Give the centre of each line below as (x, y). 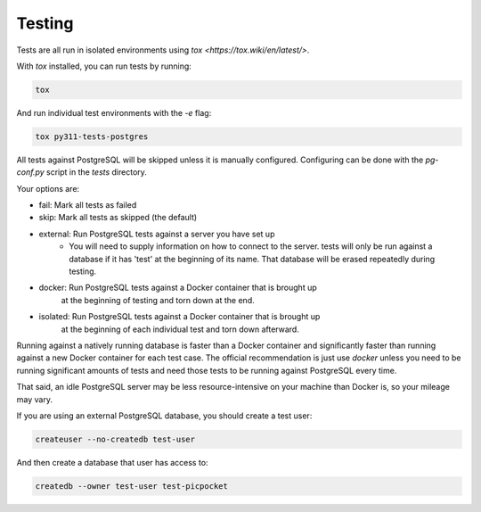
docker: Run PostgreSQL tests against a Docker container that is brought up (178, 288)
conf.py (30, 172)
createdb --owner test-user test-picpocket (132, 486)
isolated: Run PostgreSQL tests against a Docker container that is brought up (179, 317)
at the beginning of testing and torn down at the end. (158, 300)
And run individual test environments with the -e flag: (114, 112)
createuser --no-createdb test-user (115, 439)
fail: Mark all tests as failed (88, 205)
